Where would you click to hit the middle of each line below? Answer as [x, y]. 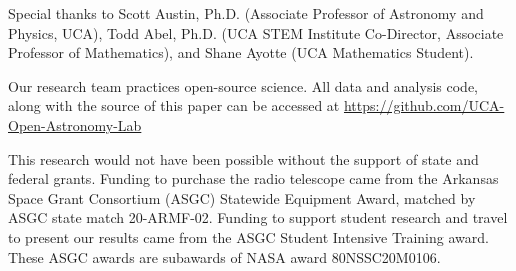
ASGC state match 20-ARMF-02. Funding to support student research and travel [258, 217]
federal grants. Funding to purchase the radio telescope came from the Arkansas [253, 178]
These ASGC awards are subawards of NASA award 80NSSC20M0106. [224, 256]
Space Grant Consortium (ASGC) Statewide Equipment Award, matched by [242, 197]
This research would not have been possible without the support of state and [243, 158]
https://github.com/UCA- [424, 105]
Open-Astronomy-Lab [75, 124]
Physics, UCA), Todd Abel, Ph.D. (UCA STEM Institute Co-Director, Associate [256, 32]
